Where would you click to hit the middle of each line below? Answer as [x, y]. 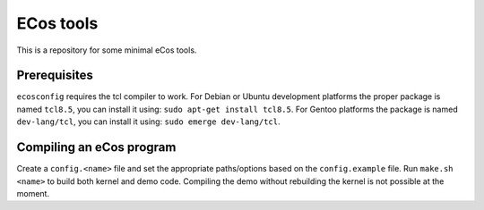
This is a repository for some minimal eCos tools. [107, 50]
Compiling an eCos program [96, 147]
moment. [33, 193]
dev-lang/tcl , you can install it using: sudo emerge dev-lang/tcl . [148, 122]
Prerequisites [55, 76]
